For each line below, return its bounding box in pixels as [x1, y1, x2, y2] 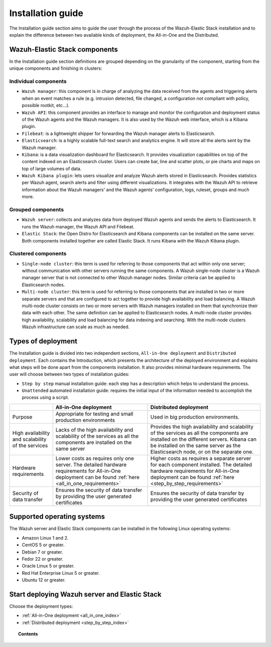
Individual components [9, 78, 67, 85]
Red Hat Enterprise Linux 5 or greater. [22, 570, 100, 576]
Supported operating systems [9, 512, 105, 521]
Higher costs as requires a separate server [150, 455, 251, 462]
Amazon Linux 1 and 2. [22, 535, 69, 541]
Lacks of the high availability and [55, 426, 133, 433]
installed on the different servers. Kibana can [150, 436, 257, 443]
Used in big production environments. [150, 413, 239, 420]
